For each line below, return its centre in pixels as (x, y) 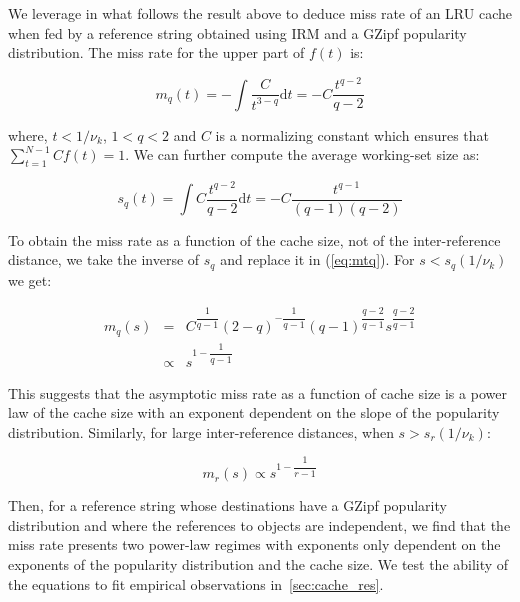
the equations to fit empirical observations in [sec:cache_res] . (196, 583)
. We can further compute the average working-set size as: (302, 154)
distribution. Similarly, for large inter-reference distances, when (201, 431)
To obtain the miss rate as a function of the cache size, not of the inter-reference (254, 239)
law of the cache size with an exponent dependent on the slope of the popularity (254, 412)
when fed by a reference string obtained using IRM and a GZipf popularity (237, 32)
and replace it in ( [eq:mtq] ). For (317, 259)
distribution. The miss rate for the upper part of (156, 52)
